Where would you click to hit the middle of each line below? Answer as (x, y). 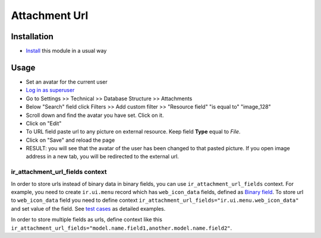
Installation (32, 37)
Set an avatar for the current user (67, 82)
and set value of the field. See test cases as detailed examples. (88, 208)
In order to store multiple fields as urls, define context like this (87, 220)
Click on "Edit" (44, 123)
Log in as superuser (50, 90)
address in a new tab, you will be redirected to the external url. (103, 157)
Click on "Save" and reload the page (70, 140)
